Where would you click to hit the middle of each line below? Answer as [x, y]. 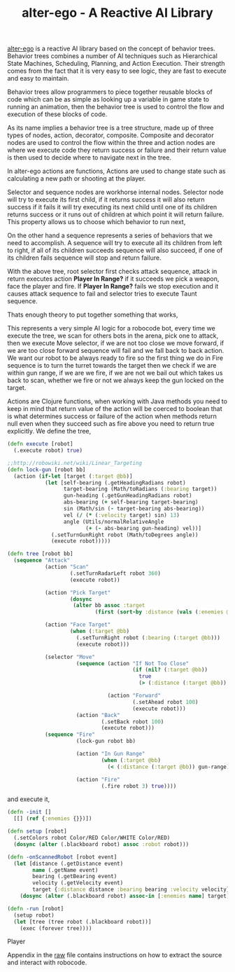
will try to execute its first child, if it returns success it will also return [106, 200]
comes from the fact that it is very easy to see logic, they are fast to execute [117, 71]
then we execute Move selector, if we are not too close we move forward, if [116, 343]
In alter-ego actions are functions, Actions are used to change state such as [116, 171]
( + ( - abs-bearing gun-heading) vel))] [143, 528]
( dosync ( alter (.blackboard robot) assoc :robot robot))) [101, 844]
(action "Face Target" [78, 625]
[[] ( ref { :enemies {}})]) [53, 819]
